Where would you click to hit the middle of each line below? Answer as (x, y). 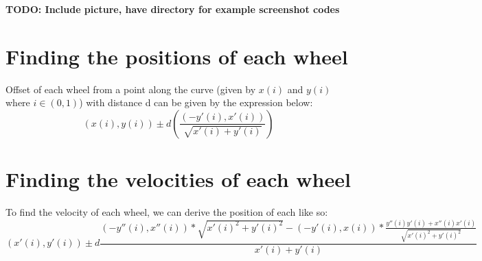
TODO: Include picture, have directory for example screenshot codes (173, 9)
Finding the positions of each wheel (177, 56)
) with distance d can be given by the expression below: (196, 102)
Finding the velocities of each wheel (178, 179)
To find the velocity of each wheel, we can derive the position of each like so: (167, 212)
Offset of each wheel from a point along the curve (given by (131, 89)
